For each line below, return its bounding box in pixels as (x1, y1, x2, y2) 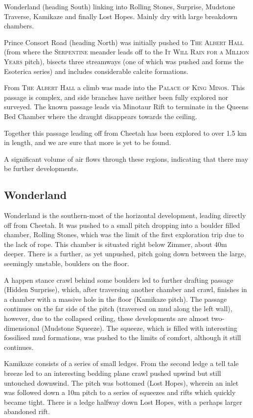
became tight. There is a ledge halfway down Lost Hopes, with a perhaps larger (4, 396, 242, 407)
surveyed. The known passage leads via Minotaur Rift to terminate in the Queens (4, 101, 249, 112)
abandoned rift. (4, 406, 50, 417)
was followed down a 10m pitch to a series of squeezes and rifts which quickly (4, 387, 236, 397)
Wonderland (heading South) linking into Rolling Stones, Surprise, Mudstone (4, 1, 235, 11)
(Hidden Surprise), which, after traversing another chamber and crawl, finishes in (4, 284, 247, 295)
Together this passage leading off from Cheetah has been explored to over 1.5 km (4, 127, 247, 138)
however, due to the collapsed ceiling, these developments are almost (4, 313, 209, 323)
